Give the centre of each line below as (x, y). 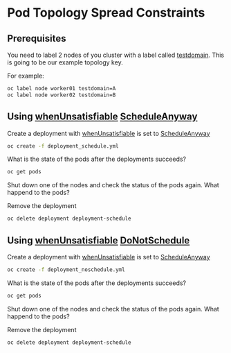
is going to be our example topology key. (65, 62)
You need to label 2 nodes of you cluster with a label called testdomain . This (116, 55)
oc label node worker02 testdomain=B (62, 95)
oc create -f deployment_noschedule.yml (66, 270)
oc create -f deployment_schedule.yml (63, 146)
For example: (26, 76)
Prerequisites (37, 38)
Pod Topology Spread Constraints (106, 13)
